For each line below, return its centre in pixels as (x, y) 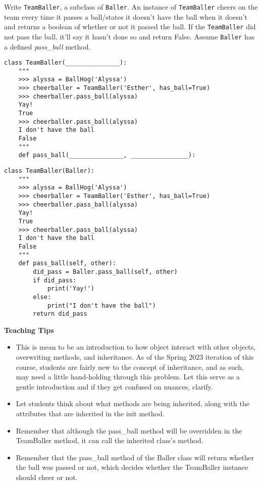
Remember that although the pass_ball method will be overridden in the (129, 430)
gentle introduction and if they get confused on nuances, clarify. (114, 386)
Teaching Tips (29, 330)
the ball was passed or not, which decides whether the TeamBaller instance (132, 467)
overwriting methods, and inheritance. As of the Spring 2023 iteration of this (135, 357)
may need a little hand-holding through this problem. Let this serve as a (128, 377)
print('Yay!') (71, 289)
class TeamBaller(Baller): (49, 171)
